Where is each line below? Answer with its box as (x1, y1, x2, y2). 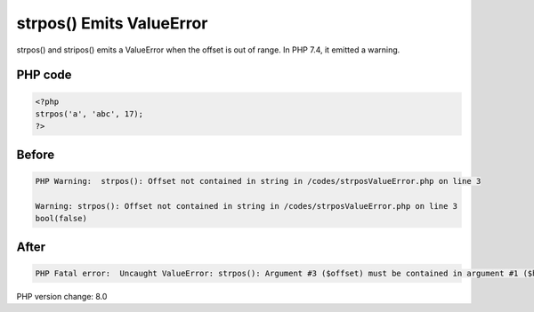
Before (16, 147, 55, 162)
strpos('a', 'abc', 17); (35, 108, 144, 119)
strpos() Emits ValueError (16, 13, 208, 33)
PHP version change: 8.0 (16, 291, 108, 301)
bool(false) (35, 213, 88, 224)
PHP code (16, 68, 72, 83)
